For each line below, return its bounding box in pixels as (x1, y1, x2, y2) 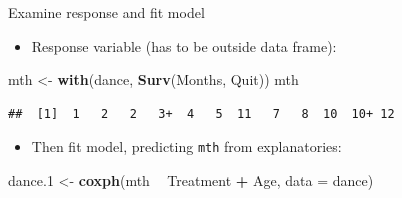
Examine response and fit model (8, 2, 205, 22)
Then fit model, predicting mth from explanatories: (31, 136, 342, 157)
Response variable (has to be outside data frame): (31, 35, 337, 56)
